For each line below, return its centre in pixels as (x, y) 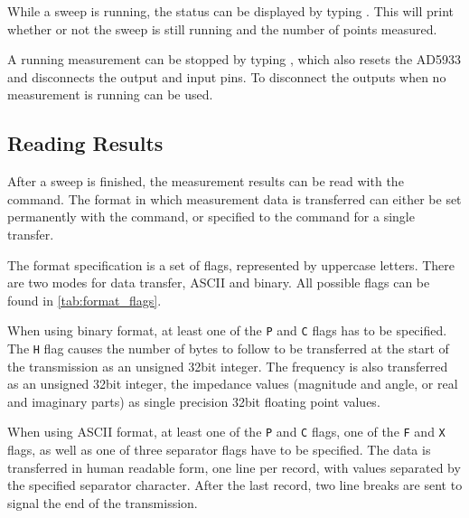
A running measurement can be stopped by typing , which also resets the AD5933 (234, 59)
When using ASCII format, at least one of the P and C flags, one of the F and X (226, 432)
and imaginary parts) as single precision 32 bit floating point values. (194, 401)
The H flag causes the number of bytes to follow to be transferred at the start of (228, 348)
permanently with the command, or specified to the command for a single (211, 217)
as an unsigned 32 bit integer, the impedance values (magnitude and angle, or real (233, 384)
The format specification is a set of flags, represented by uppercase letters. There (231, 264)
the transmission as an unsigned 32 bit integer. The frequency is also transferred (228, 366)
